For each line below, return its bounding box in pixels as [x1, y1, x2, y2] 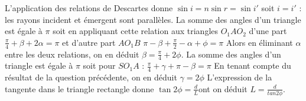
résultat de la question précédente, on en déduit [5, 71, 177, 83]
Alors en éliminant [226, 36, 293, 48]
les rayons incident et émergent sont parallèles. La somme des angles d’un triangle [5, 13, 301, 25]
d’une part [249, 25, 287, 37]
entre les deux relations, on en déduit [5, 48, 139, 60]
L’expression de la [207, 71, 272, 83]
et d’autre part [62, 36, 116, 48]
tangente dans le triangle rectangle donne [5, 82, 154, 95]
